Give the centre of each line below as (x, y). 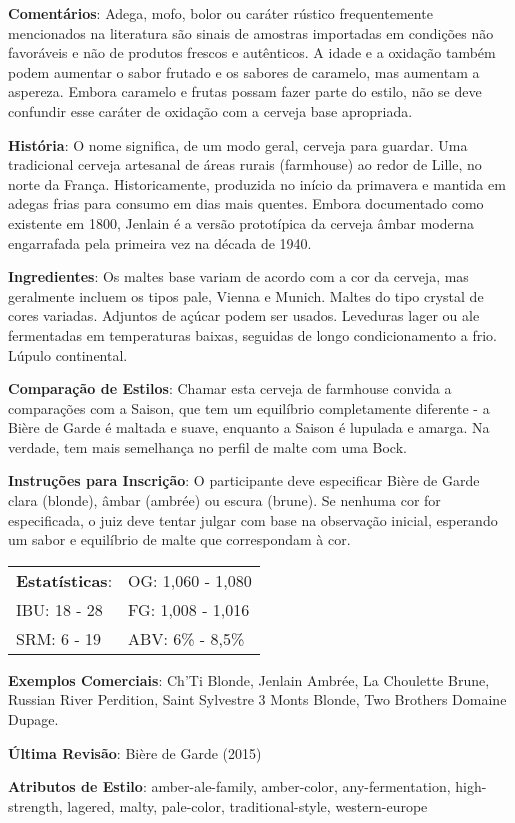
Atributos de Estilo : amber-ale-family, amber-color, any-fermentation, (229, 786)
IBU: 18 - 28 (59, 609)
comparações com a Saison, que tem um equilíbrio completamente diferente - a (249, 407)
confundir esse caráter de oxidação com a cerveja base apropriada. (210, 110)
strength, (35, 805)
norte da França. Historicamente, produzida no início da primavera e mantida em (257, 183)
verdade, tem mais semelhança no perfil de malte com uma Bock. (207, 446)
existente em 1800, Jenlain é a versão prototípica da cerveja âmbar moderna (241, 222)
